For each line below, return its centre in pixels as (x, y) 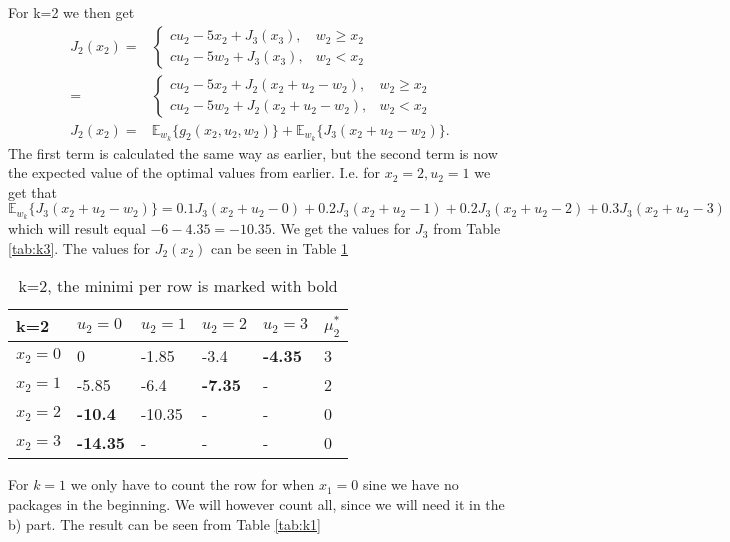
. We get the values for (341, 228)
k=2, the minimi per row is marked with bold (178, 286)
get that (32, 191)
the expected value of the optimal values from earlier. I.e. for (194, 172)
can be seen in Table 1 (280, 247)
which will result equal (77, 228)
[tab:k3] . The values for (79, 247)
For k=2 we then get (71, 12)
